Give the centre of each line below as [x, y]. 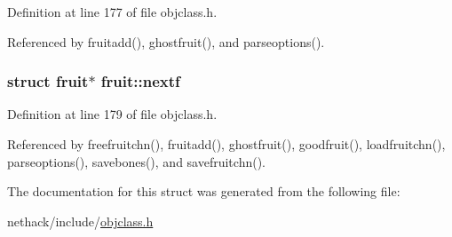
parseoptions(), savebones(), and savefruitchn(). [136, 161]
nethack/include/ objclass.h [80, 221]
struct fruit [48, 81]
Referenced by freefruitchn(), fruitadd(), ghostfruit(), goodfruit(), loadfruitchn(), [226, 144]
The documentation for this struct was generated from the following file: [204, 191]
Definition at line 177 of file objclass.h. [112, 12]
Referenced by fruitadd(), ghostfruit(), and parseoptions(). [166, 41]
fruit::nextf [140, 81]
